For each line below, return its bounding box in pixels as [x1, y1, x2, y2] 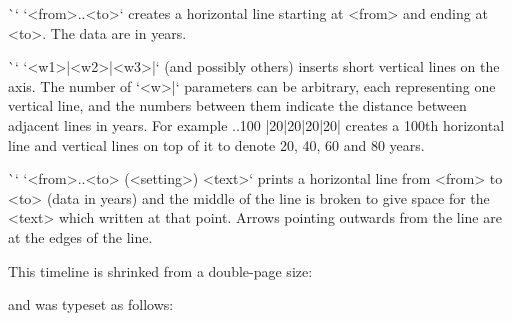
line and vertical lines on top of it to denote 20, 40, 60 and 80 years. [8, 134, 425, 155]
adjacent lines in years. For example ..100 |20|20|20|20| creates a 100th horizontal [8, 114, 505, 135]
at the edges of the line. [8, 226, 153, 247]
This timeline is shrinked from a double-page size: [8, 260, 313, 281]
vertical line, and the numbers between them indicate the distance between [8, 95, 467, 116]
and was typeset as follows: [8, 294, 174, 315]
